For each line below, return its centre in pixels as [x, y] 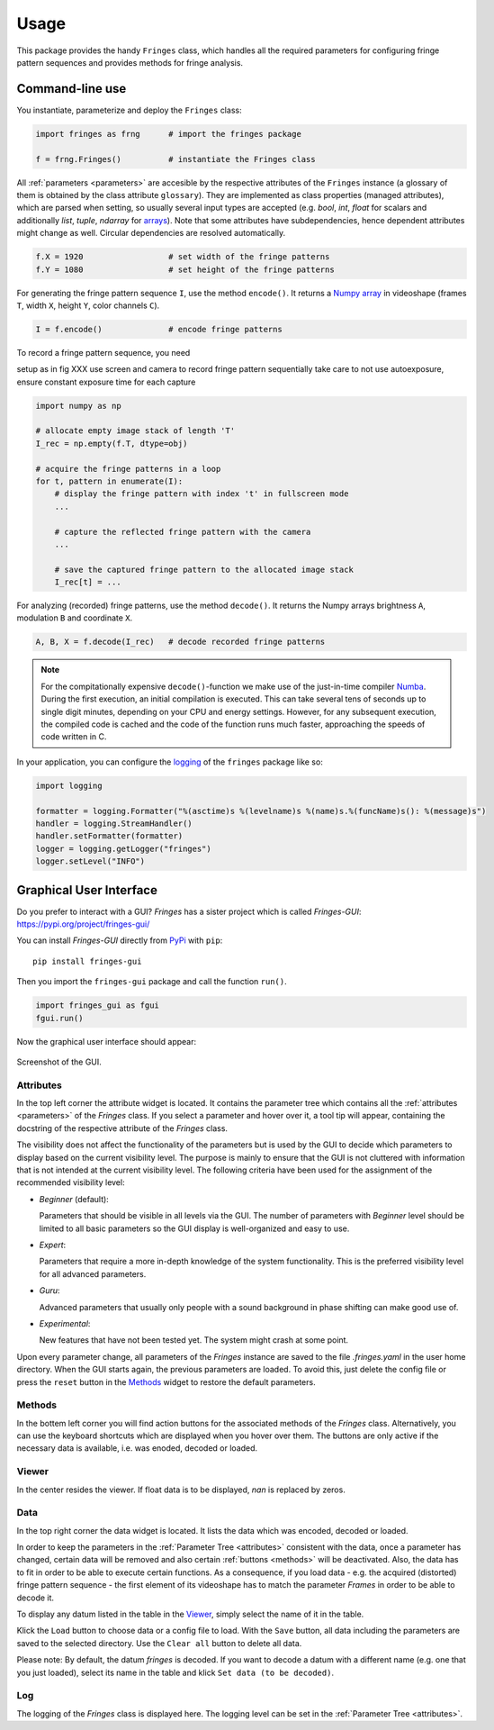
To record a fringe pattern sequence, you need [103, 352]
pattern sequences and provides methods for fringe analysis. [130, 62]
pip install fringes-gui [87, 961]
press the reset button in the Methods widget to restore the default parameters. [166, 1381]
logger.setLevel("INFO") [90, 861]
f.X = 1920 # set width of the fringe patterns [183, 257]
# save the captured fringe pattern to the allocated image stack [204, 569]
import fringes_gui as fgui [97, 1005]
